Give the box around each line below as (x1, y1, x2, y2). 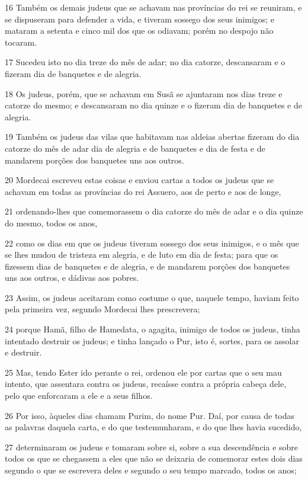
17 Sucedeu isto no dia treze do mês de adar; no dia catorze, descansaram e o (5, 56, 285, 68)
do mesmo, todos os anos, (5, 216, 98, 229)
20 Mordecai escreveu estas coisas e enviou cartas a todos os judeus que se (5, 174, 274, 186)
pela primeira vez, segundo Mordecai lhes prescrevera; (5, 303, 200, 315)
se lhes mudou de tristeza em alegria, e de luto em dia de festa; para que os (5, 248, 278, 261)
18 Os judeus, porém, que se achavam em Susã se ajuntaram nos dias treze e (5, 87, 283, 100)
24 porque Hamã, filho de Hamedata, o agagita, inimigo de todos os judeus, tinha (5, 323, 300, 335)
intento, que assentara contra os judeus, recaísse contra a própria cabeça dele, (5, 377, 287, 390)
